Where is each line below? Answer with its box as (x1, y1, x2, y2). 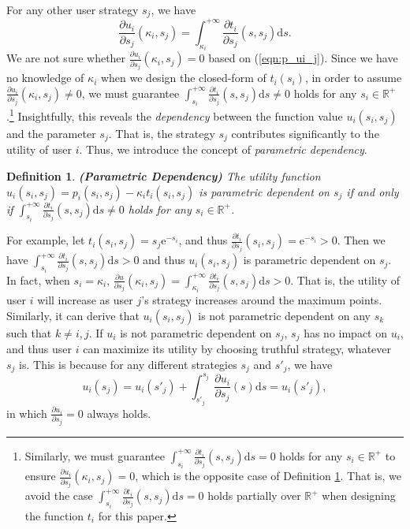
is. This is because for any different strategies (19, 356, 237, 372)
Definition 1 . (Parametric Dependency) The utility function (6, 168, 321, 184)
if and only (346, 183, 399, 199)
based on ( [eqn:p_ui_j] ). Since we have (208, 50, 398, 66)
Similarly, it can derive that (6, 307, 140, 323)
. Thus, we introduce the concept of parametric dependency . (79, 141, 367, 158)
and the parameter (6, 125, 96, 142)
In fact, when (6, 271, 70, 288)
